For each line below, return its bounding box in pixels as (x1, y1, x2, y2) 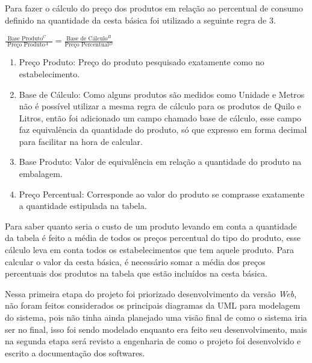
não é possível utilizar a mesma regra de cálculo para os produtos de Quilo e (19, 100, 301, 112)
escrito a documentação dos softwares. (5, 346, 145, 359)
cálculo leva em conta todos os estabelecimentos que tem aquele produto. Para (5, 243, 295, 256)
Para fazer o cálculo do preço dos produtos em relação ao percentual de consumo (5, 2, 303, 14)
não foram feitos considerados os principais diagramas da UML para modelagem (5, 299, 301, 312)
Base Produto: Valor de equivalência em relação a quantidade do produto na (19, 155, 302, 168)
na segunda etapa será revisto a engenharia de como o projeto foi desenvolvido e (5, 335, 301, 347)
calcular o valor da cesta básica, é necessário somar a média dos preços (5, 255, 266, 268)
